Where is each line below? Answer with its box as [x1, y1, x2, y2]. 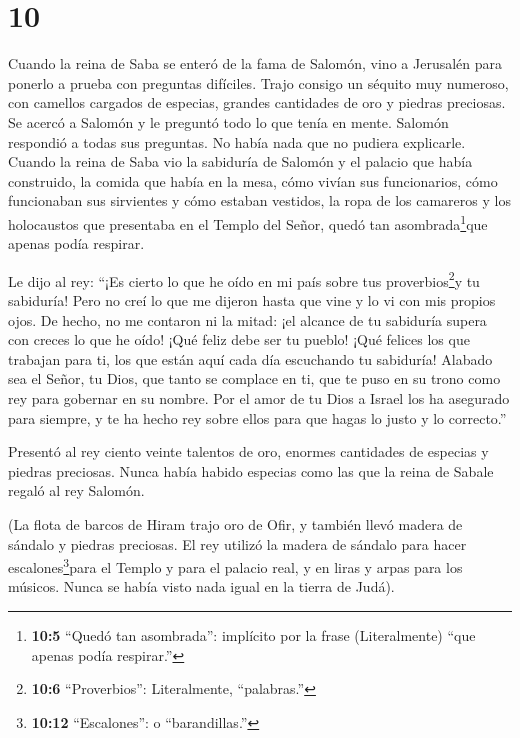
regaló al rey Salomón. [8, 480, 145, 501]
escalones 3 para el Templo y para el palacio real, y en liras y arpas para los [8, 554, 463, 577]
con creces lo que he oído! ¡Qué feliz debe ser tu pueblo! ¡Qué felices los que [8, 329, 470, 350]
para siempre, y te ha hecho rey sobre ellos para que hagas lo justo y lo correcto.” [8, 407, 507, 428]
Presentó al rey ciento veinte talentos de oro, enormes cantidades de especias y [8, 441, 489, 462]
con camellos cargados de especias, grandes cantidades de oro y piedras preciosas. [8, 92, 506, 113]
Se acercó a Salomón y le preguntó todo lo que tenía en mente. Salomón [8, 111, 449, 132]
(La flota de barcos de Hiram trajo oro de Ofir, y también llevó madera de [8, 513, 463, 534]
